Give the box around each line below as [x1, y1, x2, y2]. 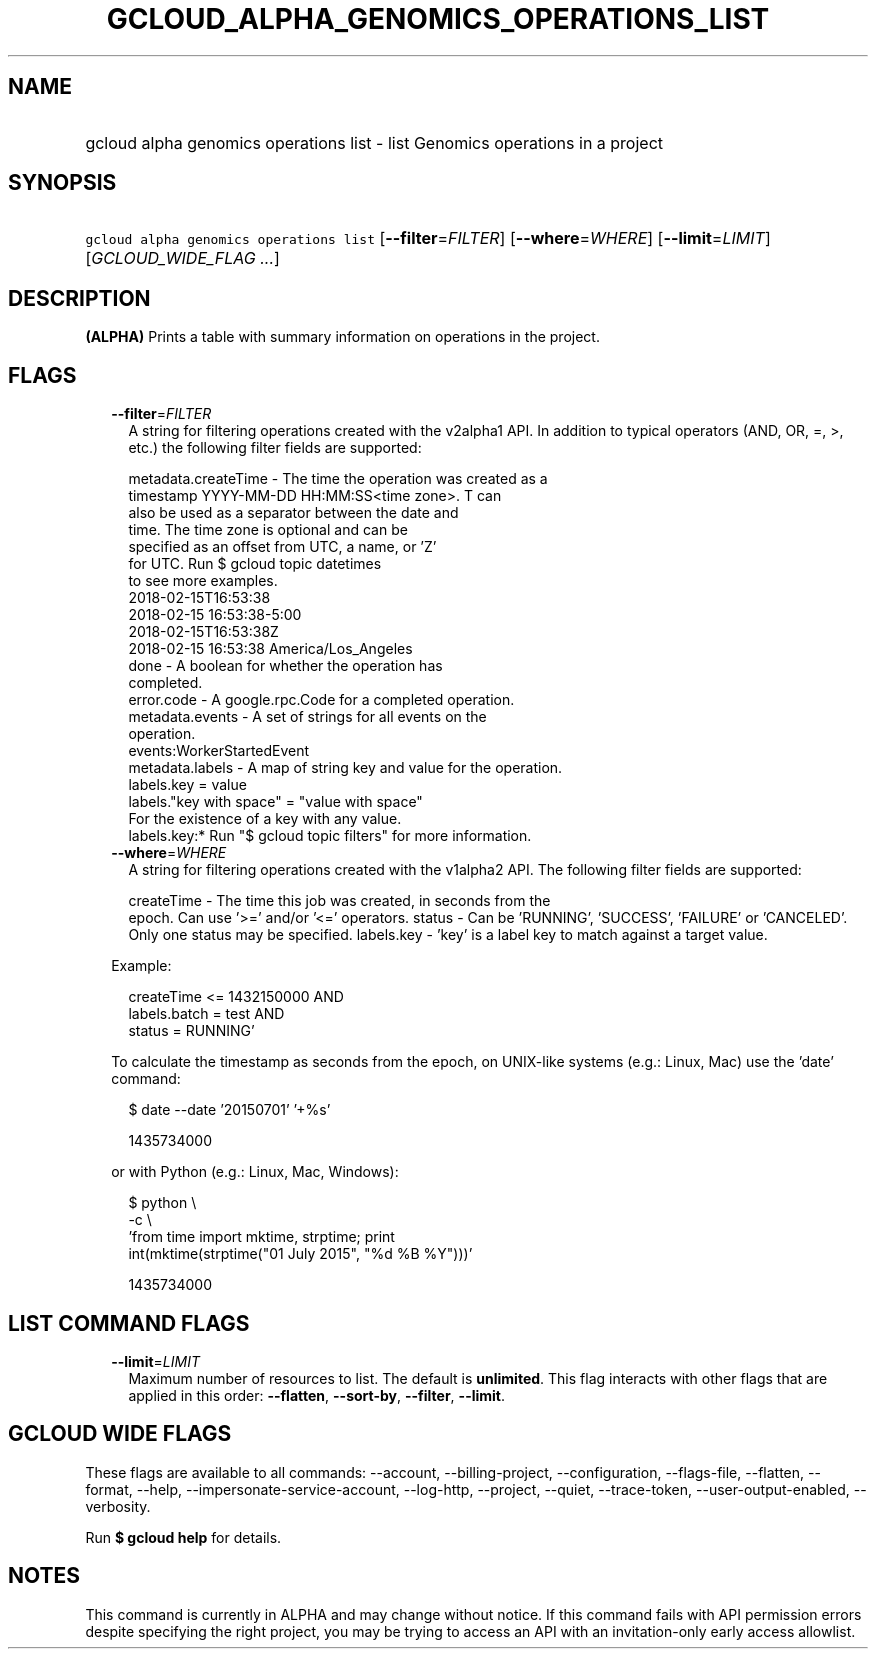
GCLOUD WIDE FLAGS [8, 1421, 232, 1447]
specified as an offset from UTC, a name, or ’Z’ [128, 538, 437, 556]
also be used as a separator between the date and [128, 504, 459, 522]
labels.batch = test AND [128, 1005, 285, 1023]
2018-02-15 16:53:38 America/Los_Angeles [128, 640, 413, 658]
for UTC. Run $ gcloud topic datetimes [128, 555, 382, 573]
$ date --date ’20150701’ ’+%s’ [128, 1101, 331, 1119]
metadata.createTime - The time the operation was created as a [128, 470, 548, 488]
